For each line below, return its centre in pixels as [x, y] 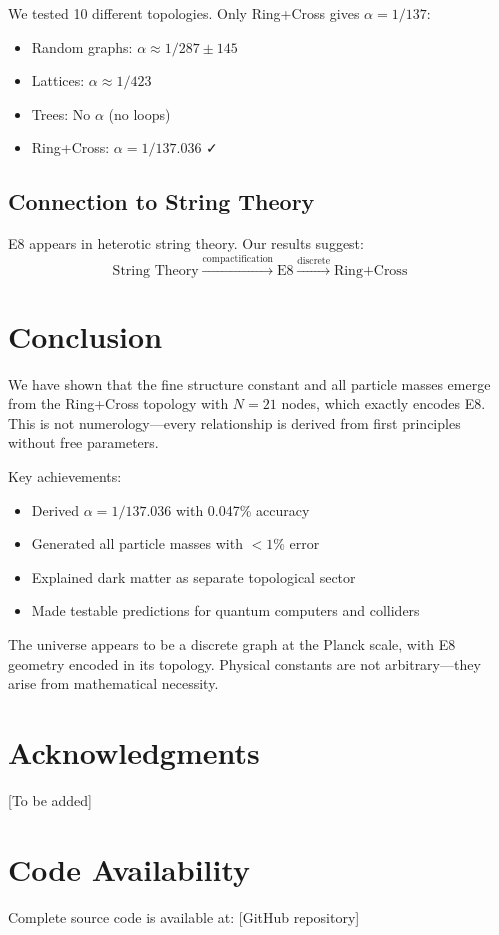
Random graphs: [82, 46]
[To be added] [50, 799]
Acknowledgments [134, 752]
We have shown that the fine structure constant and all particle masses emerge [249, 383]
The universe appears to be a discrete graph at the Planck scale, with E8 [232, 644]
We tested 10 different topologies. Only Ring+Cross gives [184, 13]
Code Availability [129, 868]
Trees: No [61, 113]
